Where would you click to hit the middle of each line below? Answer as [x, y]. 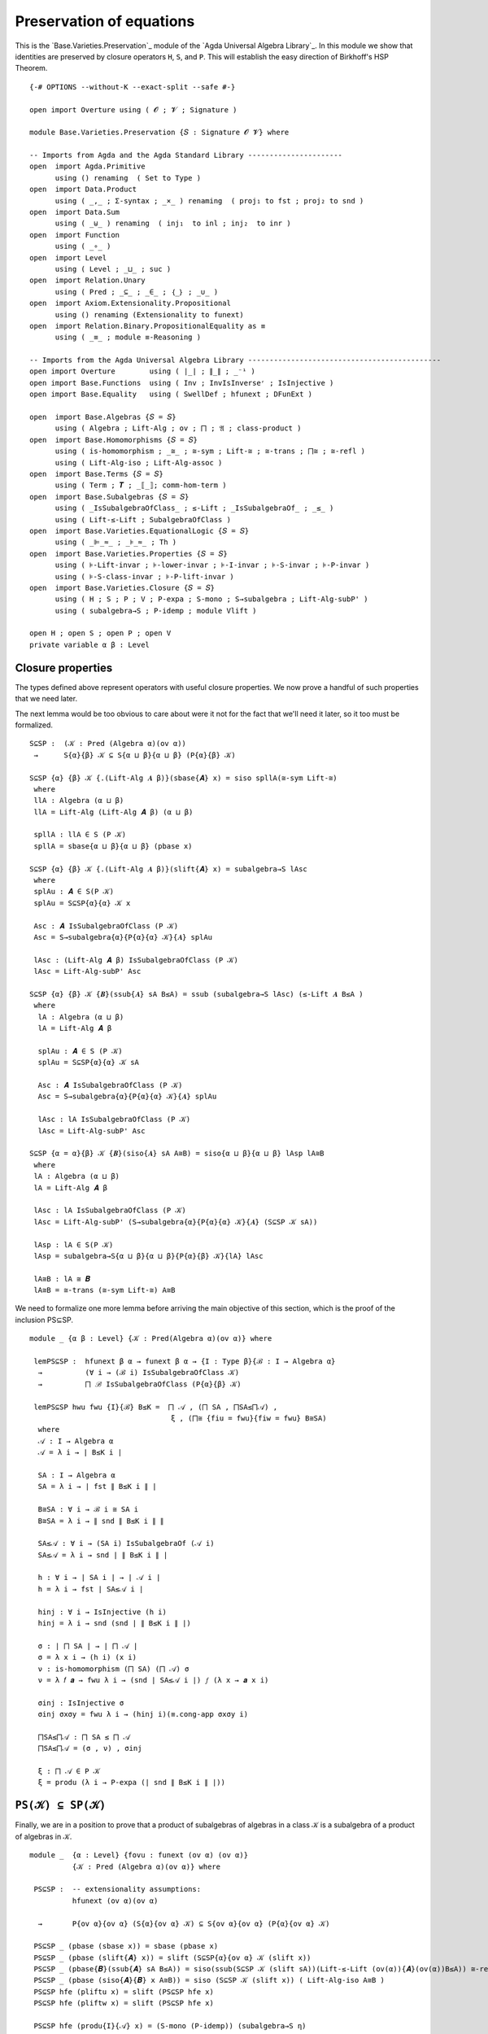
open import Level [68, 258]
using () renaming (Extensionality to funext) [149, 314]
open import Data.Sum [75, 212]
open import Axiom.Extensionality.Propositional [131, 303]
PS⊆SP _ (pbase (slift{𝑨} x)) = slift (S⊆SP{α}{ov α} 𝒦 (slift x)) [172, 1958]
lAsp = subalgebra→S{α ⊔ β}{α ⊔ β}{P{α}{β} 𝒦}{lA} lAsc [148, 1256]
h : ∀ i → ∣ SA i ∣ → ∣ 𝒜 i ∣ [99, 1578]
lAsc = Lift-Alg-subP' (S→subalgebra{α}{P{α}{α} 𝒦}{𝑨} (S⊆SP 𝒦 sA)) [176, 1222]
